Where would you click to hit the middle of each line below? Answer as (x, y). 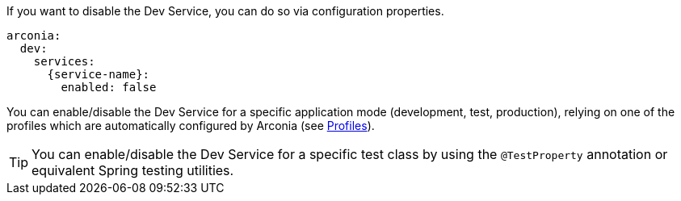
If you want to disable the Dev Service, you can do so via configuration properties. (225, 11)
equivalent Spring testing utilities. (133, 170)
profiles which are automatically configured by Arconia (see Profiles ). (191, 126)
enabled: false (109, 87)
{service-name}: (99, 74)
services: (64, 61)
